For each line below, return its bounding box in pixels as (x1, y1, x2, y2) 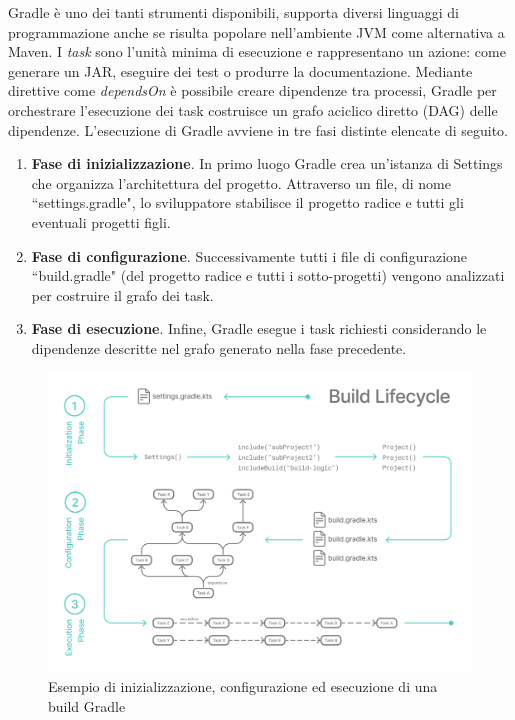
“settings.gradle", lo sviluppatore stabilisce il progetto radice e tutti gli (31, 192, 464, 213)
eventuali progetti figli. (31, 211, 171, 232)
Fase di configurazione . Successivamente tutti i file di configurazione (31, 245, 468, 266)
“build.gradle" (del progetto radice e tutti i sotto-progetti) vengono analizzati (31, 265, 505, 286)
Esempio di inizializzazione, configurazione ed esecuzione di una (48, 676, 438, 697)
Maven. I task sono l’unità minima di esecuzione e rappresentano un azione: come (8, 41, 506, 62)
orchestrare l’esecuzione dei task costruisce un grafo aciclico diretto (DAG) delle (8, 99, 498, 120)
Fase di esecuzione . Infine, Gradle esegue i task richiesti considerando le (31, 318, 487, 339)
